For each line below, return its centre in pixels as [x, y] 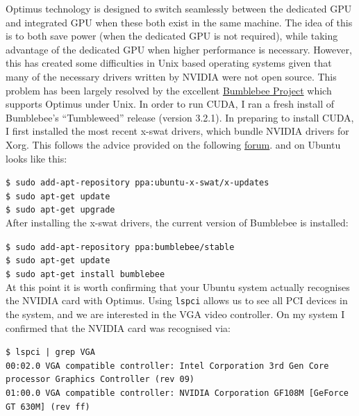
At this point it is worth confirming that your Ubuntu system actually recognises [178, 286]
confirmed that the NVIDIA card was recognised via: [118, 327]
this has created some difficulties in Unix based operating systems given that [169, 63]
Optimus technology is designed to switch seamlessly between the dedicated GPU [179, 8]
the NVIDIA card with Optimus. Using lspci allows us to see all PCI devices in [177, 300]
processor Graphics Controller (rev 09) [100, 380]
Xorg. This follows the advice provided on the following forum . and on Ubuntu [173, 144]
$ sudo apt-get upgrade [60, 210]
